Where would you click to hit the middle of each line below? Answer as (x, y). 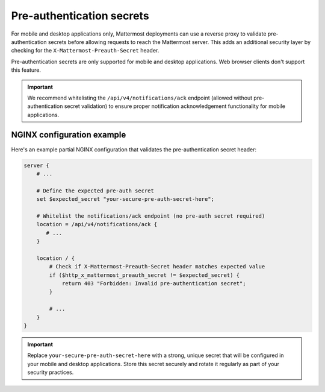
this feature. (26, 70)
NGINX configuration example (69, 135)
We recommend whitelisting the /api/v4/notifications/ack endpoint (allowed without (140, 98)
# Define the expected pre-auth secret (95, 191)
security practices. (51, 372)
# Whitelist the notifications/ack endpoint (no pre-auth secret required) (151, 216)
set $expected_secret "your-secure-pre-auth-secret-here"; (125, 199)
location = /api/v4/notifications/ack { (97, 224)
